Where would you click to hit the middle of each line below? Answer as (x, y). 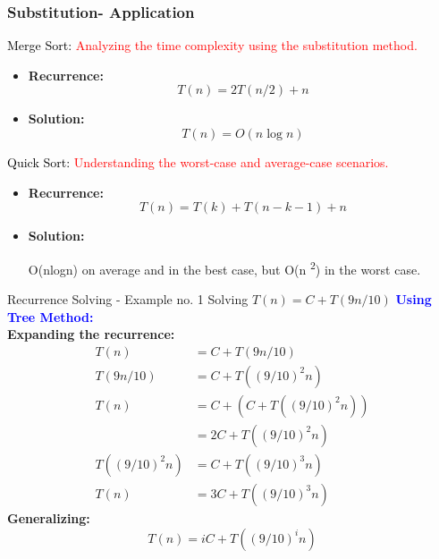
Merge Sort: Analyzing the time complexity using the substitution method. (212, 45)
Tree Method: (51, 316)
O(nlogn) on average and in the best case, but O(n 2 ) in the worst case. (224, 267)
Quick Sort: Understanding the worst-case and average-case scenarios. (198, 162)
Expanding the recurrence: (91, 334)
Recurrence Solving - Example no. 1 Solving (128, 299)
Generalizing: (49, 518)
